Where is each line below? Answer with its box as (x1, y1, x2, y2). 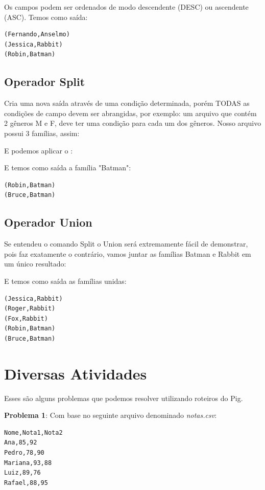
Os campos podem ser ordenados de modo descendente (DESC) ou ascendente (4, 2, 249, 12)
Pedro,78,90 (4, 449, 44, 456)
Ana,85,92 (4, 439, 37, 447)
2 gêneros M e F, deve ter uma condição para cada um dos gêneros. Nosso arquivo (4, 118, 261, 128)
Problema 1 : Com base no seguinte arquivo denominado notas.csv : (4, 410, 217, 420)
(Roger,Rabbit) (4, 305, 56, 313)
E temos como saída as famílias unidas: (4, 275, 127, 286)
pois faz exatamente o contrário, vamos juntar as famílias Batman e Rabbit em (4, 248, 251, 259)
